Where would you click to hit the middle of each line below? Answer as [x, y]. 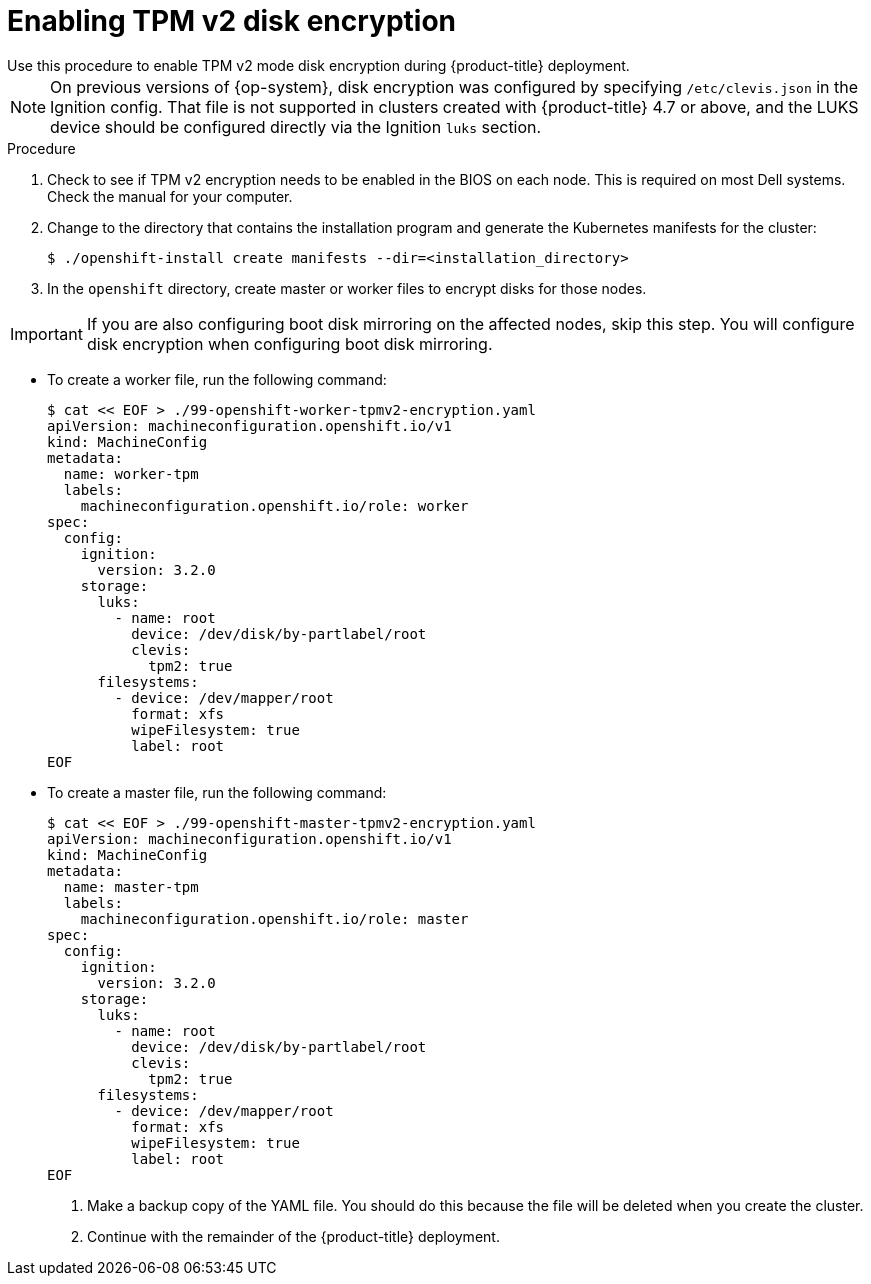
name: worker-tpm [131, 473]
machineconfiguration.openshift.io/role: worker [274, 505]
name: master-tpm [131, 886]
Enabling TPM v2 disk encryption [232, 21]
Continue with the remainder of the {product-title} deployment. [293, 1236]
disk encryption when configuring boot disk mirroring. [289, 343]
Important [46, 333]
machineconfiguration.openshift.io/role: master [274, 918]
